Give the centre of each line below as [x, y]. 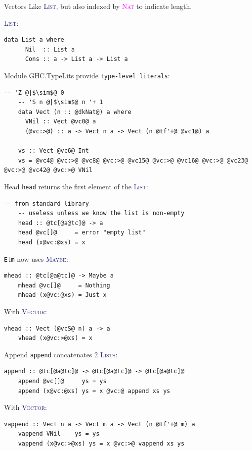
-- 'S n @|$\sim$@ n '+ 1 [61, 102]
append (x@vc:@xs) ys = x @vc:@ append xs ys [94, 391]
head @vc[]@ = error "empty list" [82, 233]
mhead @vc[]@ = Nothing [64, 285]
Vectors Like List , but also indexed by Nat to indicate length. [98, 6]
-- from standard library [46, 203]
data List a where [34, 40]
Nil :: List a [50, 49]
